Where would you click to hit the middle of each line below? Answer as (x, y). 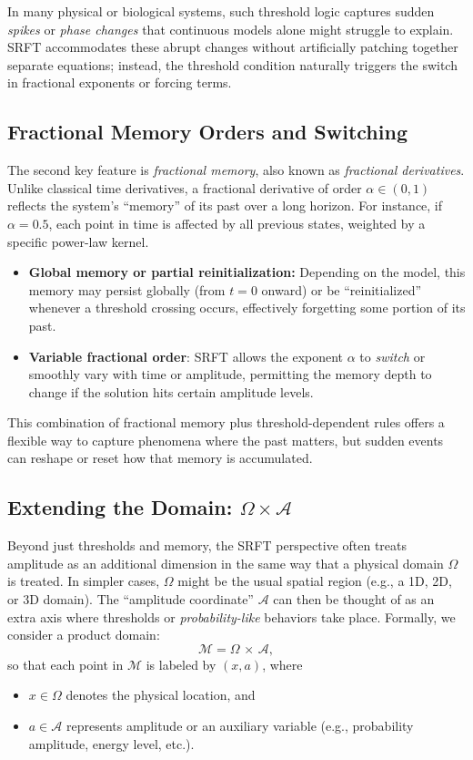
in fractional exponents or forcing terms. (120, 82)
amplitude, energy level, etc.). (111, 743)
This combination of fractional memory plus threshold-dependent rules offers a (226, 422)
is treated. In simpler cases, (84, 581)
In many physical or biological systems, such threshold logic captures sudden (221, 11)
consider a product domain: (84, 635)
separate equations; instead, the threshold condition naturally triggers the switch (232, 64)
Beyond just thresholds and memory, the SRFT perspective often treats (207, 545)
